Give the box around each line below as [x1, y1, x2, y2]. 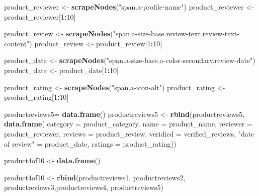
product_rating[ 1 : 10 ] [4, 92, 69, 102]
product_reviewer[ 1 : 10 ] [4, 11, 76, 22]
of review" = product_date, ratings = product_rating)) [4, 138, 177, 149]
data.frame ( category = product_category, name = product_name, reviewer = [4, 118, 252, 129]
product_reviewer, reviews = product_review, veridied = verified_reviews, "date [4, 128, 254, 139]
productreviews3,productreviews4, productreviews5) [4, 182, 164, 192]
